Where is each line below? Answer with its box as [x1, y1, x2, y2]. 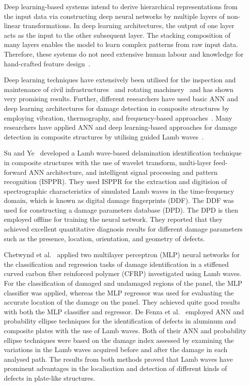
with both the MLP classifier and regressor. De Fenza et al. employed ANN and [4, 306, 244, 316]
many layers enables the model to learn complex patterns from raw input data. [4, 39, 238, 49]
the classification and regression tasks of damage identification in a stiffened [4, 259, 229, 269]
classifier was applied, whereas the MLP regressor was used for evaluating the [4, 287, 234, 297]
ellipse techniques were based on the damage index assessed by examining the [4, 335, 234, 345]
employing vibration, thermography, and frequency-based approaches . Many [4, 112, 233, 123]
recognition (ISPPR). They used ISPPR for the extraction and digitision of [4, 176, 227, 186]
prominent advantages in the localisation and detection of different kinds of [4, 363, 227, 373]
